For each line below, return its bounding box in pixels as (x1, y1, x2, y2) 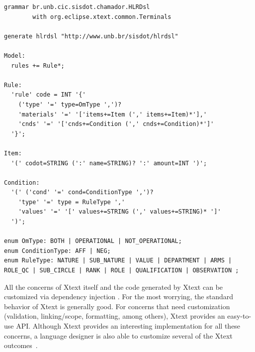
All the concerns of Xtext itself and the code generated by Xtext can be (4, 281, 223, 292)
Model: (4, 52, 25, 59)
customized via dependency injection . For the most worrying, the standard (4, 291, 234, 302)
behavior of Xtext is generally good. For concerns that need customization (4, 301, 230, 311)
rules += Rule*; (11, 62, 65, 69)
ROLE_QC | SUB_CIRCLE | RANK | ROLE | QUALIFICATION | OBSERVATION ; (4, 267, 239, 274)
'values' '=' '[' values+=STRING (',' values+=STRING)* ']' (18, 208, 221, 216)
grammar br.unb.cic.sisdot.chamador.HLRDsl (4, 3, 150, 10)
